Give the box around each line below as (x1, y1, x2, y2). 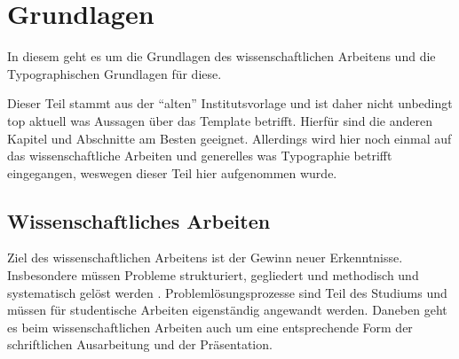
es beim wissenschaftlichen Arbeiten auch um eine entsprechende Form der (7, 317, 413, 336)
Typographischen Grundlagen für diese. (7, 64, 222, 82)
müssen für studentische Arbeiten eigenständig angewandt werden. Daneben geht (7, 300, 447, 319)
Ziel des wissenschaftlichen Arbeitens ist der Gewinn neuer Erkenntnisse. (7, 248, 403, 267)
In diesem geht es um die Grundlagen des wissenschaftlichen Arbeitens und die (7, 47, 436, 66)
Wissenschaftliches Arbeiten (7, 207, 271, 234)
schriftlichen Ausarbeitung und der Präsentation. (7, 335, 273, 354)
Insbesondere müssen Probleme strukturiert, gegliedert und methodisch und (7, 266, 419, 285)
